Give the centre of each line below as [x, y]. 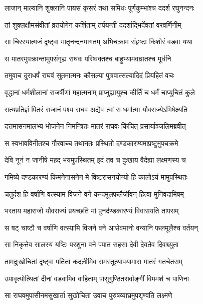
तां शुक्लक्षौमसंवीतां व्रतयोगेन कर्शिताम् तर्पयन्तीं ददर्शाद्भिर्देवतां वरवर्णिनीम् [93, 24]
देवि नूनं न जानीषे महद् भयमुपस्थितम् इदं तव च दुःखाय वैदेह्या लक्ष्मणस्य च [95, 160]
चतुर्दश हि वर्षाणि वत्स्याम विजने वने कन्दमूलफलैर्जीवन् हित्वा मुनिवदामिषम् [94, 194]
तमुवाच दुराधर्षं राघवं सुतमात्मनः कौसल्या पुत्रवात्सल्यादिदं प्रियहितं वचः [89, 75]
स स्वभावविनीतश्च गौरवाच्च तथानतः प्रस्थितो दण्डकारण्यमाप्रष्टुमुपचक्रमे [91, 143]
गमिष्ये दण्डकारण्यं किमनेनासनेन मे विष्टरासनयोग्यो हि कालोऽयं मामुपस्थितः [96, 176]
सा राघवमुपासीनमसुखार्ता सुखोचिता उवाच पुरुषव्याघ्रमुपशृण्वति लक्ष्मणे [88, 295]
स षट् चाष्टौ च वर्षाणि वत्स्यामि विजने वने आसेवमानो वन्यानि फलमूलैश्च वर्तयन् [101, 227]
